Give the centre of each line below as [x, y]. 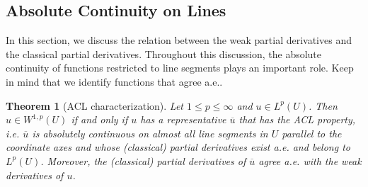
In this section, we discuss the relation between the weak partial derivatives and [179, 40]
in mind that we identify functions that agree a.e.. [114, 81]
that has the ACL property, [297, 119]
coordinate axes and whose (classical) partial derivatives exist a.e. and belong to [178, 147]
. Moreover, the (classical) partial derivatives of [143, 160]
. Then [323, 105]
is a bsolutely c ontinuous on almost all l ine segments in [150, 133]
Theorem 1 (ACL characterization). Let [95, 105]
